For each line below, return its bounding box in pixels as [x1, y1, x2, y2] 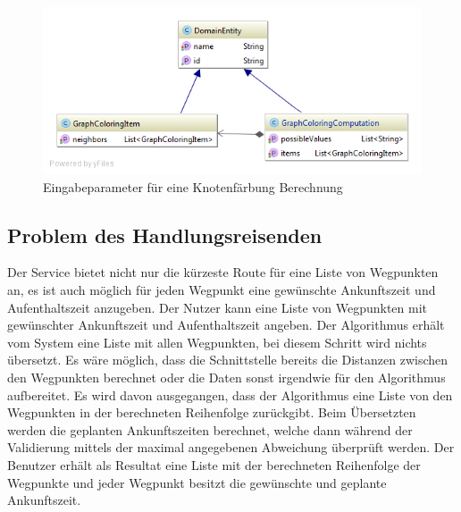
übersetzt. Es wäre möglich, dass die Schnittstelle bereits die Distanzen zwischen [7, 350, 448, 369]
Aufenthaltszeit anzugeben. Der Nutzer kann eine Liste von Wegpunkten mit [7, 298, 428, 316]
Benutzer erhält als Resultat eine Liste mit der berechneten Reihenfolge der [7, 455, 421, 474]
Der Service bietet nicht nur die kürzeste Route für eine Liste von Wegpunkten [7, 263, 439, 281]
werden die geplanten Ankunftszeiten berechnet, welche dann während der [7, 420, 413, 439]
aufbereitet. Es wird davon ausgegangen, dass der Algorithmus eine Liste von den [7, 385, 453, 404]
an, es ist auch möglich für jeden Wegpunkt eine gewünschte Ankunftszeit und [7, 281, 436, 299]
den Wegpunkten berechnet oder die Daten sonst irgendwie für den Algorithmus [7, 368, 446, 386]
